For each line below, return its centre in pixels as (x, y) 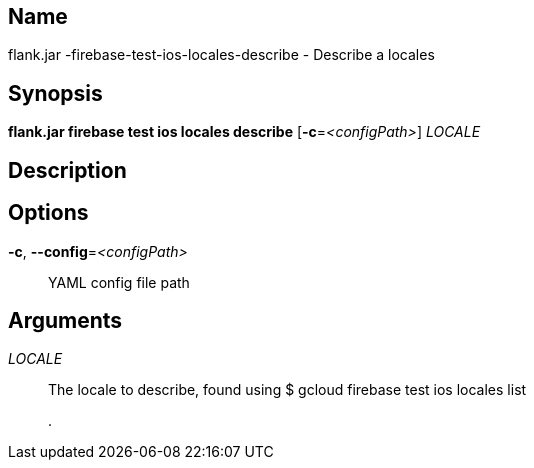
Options (48, 213)
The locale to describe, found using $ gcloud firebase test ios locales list (287, 390)
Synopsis (55, 93)
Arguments (65, 320)
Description (67, 170)
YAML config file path (119, 282)
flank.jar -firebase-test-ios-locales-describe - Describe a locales (221, 55)
